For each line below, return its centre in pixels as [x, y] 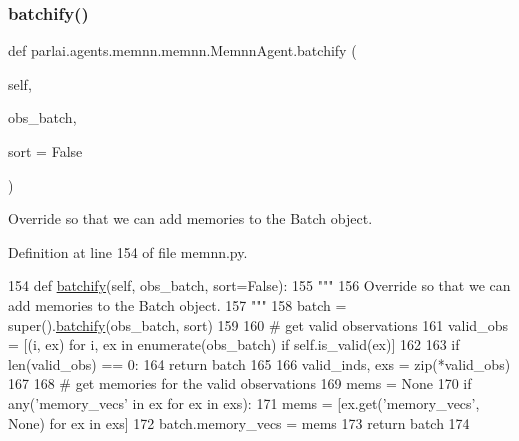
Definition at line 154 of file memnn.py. [128, 251]
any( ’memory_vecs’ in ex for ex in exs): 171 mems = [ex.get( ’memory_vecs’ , [244, 402]
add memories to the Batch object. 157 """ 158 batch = [177, 304]
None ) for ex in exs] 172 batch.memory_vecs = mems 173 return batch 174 [239, 422]
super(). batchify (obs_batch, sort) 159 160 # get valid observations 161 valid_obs [258, 324]
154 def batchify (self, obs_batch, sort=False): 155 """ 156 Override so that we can [259, 285]
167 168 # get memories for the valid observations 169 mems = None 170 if [240, 383]
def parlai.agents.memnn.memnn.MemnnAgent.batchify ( [182, 50]
